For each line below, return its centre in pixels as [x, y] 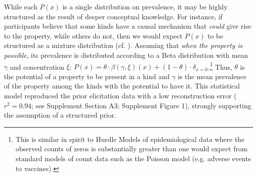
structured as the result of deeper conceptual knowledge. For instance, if [113, 16]
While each [21, 6]
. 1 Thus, [220, 66]
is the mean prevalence [212, 76]
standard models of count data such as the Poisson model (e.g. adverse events [133, 158]
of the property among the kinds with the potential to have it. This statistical [122, 86]
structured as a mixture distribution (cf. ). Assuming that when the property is [123, 45]
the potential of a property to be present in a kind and [87, 76]
